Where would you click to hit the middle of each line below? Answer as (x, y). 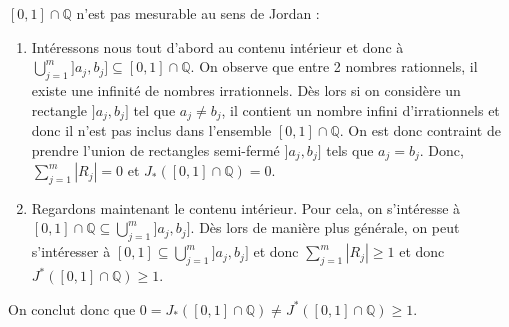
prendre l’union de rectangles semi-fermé (155, 149)
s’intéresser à (71, 251)
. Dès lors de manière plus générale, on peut (325, 227)
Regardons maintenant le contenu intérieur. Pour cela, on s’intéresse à (246, 207)
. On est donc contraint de (420, 130)
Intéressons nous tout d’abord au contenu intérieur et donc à (217, 46)
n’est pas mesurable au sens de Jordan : (198, 13)
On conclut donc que (72, 308)
